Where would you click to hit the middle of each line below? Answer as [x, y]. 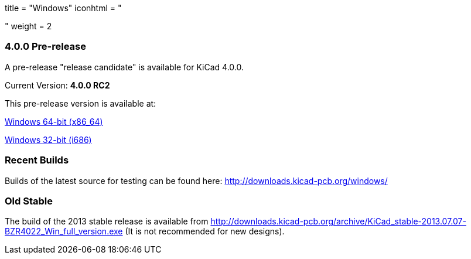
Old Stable [29, 201]
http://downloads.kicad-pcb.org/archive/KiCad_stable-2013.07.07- [338, 221]
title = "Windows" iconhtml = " [63, 8]
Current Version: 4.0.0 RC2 [57, 85]
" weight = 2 [28, 26]
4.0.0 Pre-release [45, 47]
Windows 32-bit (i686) [48, 139]
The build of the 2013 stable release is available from [107, 221]
